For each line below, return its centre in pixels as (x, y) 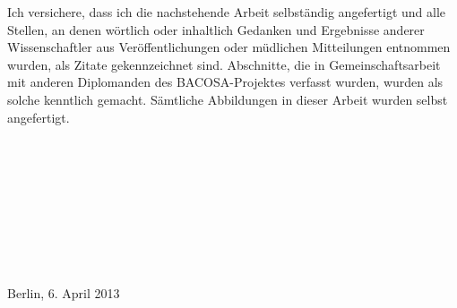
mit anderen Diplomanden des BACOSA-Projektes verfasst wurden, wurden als (225, 82)
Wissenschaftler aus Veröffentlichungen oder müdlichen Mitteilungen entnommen (229, 47)
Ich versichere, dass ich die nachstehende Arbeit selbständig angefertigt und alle (227, 12)
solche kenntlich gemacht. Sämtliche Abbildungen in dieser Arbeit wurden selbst (228, 99)
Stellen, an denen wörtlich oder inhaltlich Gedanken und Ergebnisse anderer (216, 29)
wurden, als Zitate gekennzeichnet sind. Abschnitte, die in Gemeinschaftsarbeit (224, 64)
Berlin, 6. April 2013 (64, 292)
